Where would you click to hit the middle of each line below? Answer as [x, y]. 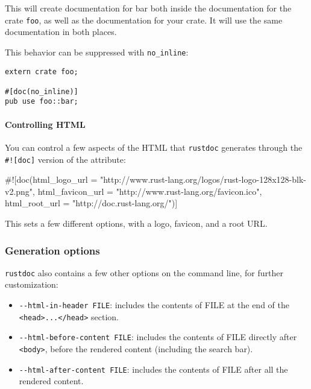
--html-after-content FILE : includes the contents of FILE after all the [153, 369]
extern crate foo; [42, 71]
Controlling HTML [45, 124]
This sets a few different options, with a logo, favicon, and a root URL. [136, 223]
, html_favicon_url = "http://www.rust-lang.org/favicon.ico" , [147, 191]
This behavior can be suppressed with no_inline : [97, 52]
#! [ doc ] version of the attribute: [65, 159]
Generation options [52, 250]
